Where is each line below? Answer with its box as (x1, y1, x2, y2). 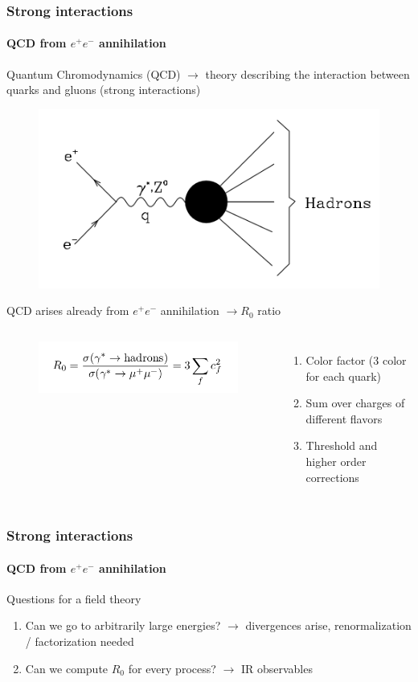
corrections (305, 468, 359, 485)
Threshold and (305, 437, 378, 454)
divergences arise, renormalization (245, 617, 412, 634)
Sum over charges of (305, 394, 405, 411)
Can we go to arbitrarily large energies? (25, 617, 221, 634)
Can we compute (25, 660, 109, 676)
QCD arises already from (6, 302, 129, 319)
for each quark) (305, 367, 381, 384)
